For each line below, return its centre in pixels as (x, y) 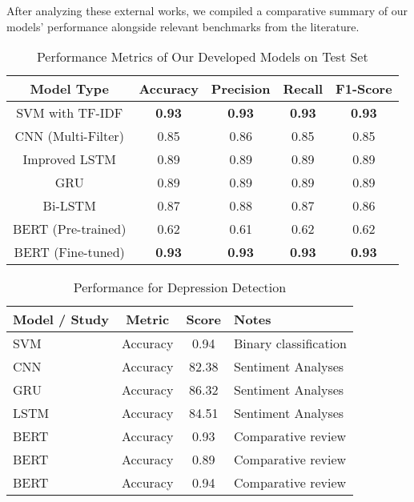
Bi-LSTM (69, 206)
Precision (241, 89)
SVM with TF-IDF (70, 113)
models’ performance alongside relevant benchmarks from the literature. (183, 26)
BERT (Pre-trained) (70, 229)
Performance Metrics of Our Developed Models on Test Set (202, 57)
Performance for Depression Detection (180, 287)
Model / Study (61, 319)
